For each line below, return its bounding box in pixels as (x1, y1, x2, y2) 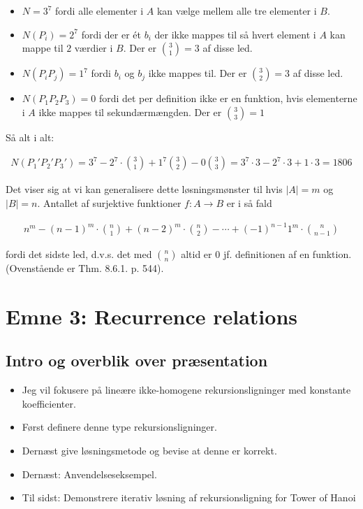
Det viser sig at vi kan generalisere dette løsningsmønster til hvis (6, 182, 283, 196)
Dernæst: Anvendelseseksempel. (22, 466, 157, 481)
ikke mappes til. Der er (148, 66, 247, 80)
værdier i (74, 41, 113, 55)
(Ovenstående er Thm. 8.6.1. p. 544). (6, 261, 164, 275)
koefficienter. (22, 396, 76, 410)
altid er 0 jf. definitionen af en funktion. (181, 247, 352, 261)
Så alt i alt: (6, 129, 54, 144)
